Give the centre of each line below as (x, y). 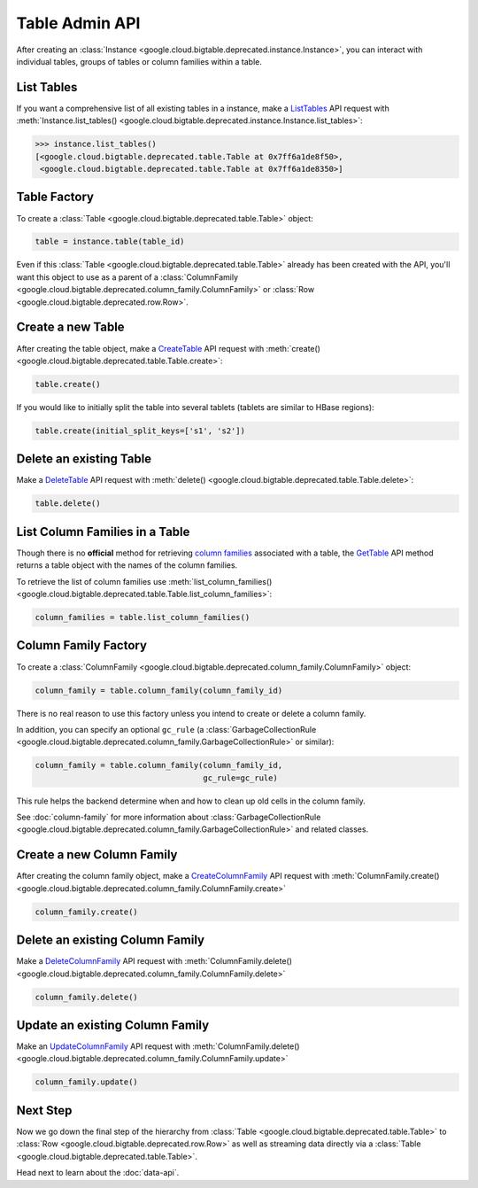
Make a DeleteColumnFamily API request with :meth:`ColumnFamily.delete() (154, 961)
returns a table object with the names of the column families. (127, 565)
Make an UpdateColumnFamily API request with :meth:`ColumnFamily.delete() (158, 1046)
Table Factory (55, 197)
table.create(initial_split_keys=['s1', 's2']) (140, 431)
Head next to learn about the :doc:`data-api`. (98, 1173)
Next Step (44, 1110)
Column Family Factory (82, 645)
